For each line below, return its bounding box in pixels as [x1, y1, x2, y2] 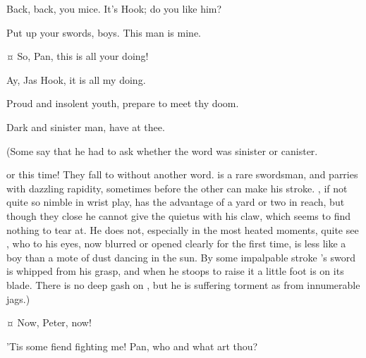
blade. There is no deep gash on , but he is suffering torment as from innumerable [6, 277, 360, 292]
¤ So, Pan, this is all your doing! [6, 49, 149, 63]
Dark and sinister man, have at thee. [6, 119, 165, 134]
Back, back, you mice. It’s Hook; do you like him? [6, 1, 222, 16]
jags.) [6, 291, 30, 306]
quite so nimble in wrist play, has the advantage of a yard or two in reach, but [6, 195, 345, 209]
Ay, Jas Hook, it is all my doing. [6, 72, 146, 87]
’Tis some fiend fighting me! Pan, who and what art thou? [6, 338, 258, 353]
